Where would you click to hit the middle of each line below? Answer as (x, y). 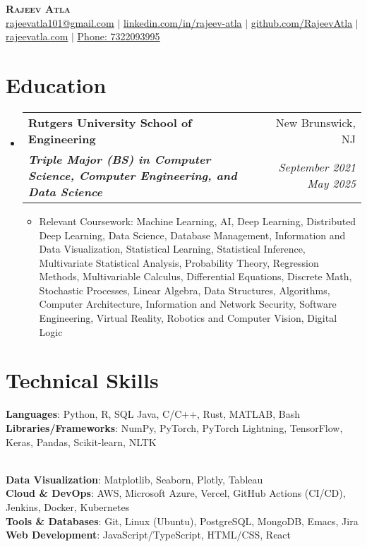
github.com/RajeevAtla (302, 22)
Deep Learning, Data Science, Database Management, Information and (192, 235)
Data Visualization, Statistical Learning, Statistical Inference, (172, 249)
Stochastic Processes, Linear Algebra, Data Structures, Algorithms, (185, 290)
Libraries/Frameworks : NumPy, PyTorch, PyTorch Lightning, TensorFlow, (174, 427)
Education (56, 84)
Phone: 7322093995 (119, 36)
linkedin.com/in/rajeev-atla (182, 22)
